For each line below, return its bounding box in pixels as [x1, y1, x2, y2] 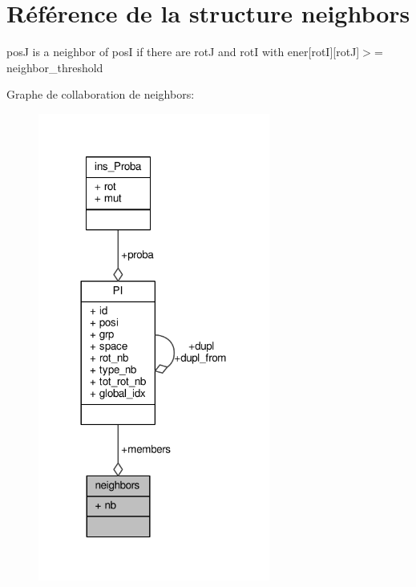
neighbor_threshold [6, 59, 103, 75]
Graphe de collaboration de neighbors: [6, 86, 195, 103]
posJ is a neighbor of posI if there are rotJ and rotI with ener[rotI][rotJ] [6, 43, 360, 60]
